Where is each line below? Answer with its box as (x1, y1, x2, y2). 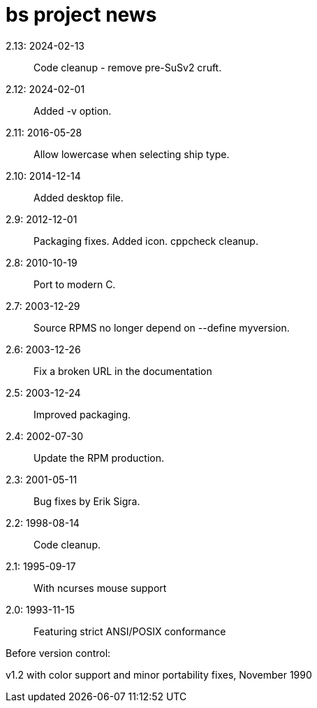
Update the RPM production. (34, 451, 164, 464)
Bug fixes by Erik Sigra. (34, 495, 140, 507)
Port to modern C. (34, 278, 116, 290)
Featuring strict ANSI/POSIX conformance (34, 625, 226, 637)
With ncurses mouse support (34, 581, 167, 594)
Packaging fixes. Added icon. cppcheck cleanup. (34, 234, 258, 247)
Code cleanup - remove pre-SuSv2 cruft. (34, 61, 222, 73)
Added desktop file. (34, 191, 124, 204)
